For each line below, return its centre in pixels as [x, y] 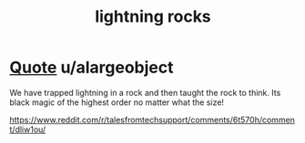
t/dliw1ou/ [28, 129]
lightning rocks [153, 17]
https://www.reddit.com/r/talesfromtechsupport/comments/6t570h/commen [152, 119]
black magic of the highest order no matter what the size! [117, 102]
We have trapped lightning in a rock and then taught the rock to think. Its [145, 92]
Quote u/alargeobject [92, 67]
